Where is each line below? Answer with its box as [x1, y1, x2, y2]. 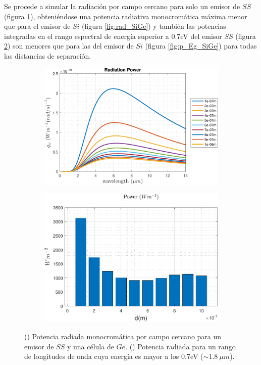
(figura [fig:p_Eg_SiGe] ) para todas [145, 40, 257, 51]
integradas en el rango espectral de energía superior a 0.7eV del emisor [4, 30, 222, 41]
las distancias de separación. [4, 50, 91, 61]
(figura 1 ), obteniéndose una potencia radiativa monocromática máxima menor [4, 11, 247, 21]
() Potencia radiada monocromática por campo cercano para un [24, 331, 222, 341]
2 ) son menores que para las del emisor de [4, 40, 134, 51]
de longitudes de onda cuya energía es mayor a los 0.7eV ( [24, 351, 203, 361]
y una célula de [67, 341, 114, 351]
